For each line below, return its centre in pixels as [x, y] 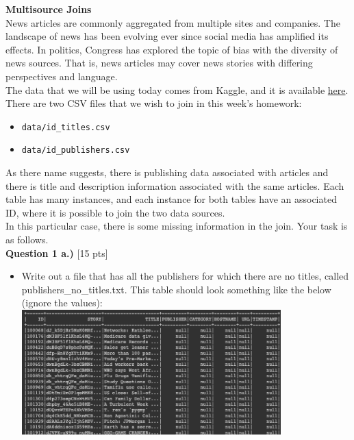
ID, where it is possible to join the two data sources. [115, 212]
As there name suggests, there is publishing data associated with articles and [167, 172]
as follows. [27, 240]
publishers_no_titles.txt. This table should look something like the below [176, 289]
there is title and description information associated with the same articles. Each [175, 185]
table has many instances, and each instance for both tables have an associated [171, 199]
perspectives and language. [62, 76]
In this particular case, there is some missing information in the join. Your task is [177, 226]
